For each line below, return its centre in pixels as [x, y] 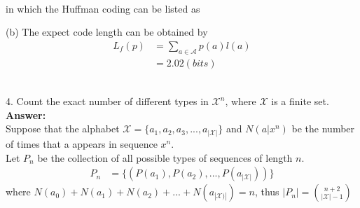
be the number [323, 129]
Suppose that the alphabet [63, 129]
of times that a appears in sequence [82, 143]
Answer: [26, 115]
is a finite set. [300, 101]
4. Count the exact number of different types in [107, 101]
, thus [267, 192]
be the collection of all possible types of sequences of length [165, 157]
